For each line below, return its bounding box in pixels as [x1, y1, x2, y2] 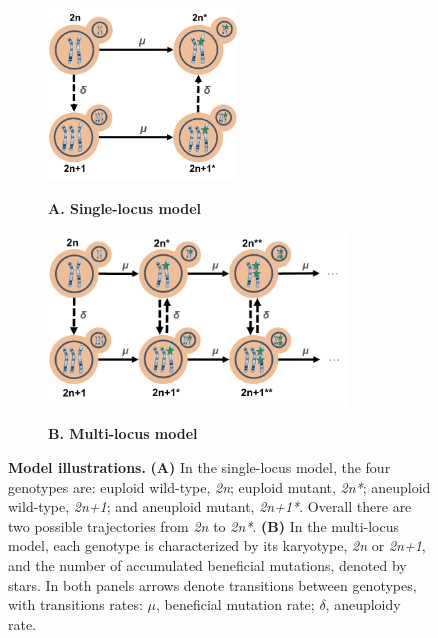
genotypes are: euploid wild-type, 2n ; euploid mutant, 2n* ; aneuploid [8, 476, 431, 497]
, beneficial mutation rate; [156, 594, 315, 615]
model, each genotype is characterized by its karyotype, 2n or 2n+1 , [8, 535, 426, 556]
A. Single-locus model [48, 198, 202, 219]
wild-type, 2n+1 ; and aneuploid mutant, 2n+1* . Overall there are [8, 496, 412, 517]
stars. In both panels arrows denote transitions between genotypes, [8, 574, 417, 595]
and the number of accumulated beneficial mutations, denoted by [8, 554, 407, 575]
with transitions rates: [8, 594, 143, 615]
